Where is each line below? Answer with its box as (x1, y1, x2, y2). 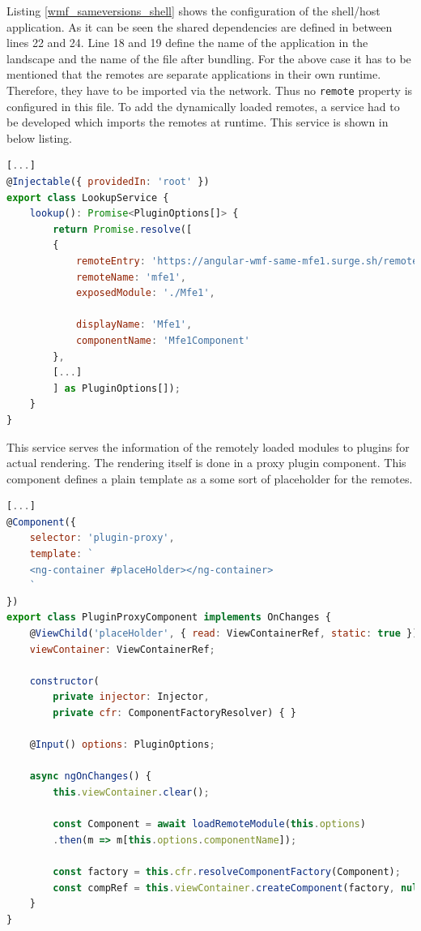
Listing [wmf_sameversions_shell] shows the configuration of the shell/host (6, 2, 381, 19)
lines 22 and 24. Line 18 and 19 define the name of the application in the (6, 34, 368, 51)
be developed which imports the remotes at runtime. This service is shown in (6, 114, 389, 131)
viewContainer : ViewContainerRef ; (29, 643, 215, 655)
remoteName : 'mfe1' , (75, 271, 186, 283)
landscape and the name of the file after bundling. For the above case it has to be (6, 49, 411, 66)
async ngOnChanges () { (29, 770, 151, 783)
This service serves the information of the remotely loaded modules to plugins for (6, 438, 410, 455)
